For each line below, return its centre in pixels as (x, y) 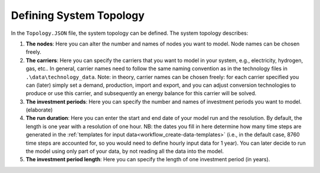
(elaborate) (39, 110)
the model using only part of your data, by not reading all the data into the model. (125, 151)
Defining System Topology (78, 15)
